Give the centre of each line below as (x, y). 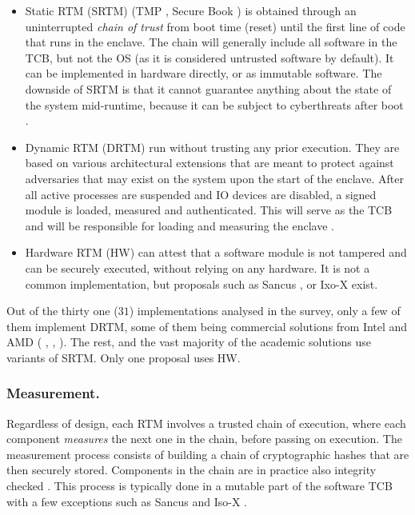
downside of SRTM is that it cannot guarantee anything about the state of (208, 88)
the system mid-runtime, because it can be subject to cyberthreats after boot (214, 104)
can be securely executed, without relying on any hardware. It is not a (198, 267)
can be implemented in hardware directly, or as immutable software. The (204, 73)
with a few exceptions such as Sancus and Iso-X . (127, 501)
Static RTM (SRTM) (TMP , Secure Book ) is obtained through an (191, 10)
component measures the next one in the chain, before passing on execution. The (204, 439)
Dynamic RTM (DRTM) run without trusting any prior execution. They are (212, 147)
